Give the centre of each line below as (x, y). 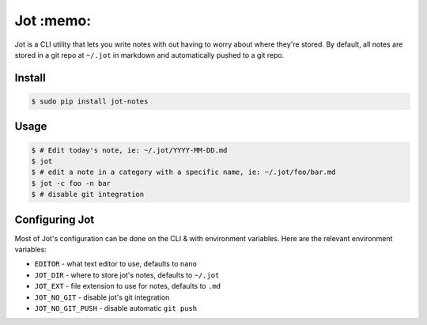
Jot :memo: (53, 21)
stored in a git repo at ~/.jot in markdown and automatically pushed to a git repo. (149, 55)
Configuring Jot (55, 219)
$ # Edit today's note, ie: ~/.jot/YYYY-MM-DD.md (129, 150)
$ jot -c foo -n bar (71, 183)
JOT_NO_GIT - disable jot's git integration (102, 297)
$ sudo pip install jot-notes (90, 101)
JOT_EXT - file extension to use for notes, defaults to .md (128, 286)
